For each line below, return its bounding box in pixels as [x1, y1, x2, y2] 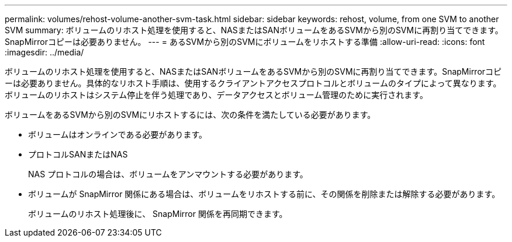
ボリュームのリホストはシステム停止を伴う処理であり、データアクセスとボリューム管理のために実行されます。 [5, 90, 428, 100]
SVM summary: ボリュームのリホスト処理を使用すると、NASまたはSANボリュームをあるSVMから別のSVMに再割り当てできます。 [5, 25, 503, 35]
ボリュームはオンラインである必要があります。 [28, 129, 207, 139]
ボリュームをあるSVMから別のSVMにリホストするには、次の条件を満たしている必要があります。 [5, 110, 376, 120]
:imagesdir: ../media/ [5, 47, 84, 57]
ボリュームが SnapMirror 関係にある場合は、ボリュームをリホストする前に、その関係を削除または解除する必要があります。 [28, 189, 500, 199]
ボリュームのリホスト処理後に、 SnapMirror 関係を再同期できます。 [28, 209, 288, 219]
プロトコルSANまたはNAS [28, 149, 128, 159]
